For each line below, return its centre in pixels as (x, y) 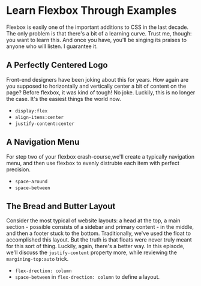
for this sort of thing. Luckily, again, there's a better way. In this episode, (95, 246)
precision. (19, 169)
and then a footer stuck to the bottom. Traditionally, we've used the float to (98, 233)
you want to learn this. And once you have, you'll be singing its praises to (97, 40)
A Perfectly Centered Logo (57, 65)
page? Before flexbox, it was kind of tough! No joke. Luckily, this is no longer (101, 92)
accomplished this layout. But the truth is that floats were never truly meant (99, 240)
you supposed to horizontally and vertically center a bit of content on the (96, 86)
